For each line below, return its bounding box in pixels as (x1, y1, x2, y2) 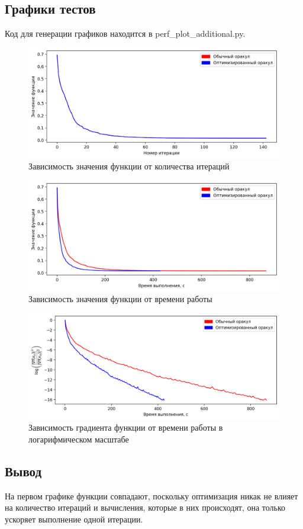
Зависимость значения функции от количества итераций (28, 160, 230, 172)
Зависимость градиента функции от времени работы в (28, 421, 223, 434)
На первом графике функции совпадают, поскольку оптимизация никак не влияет (5, 489, 298, 502)
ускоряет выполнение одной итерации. (5, 513, 143, 525)
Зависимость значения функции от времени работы (28, 293, 212, 305)
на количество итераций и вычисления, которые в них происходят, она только (5, 501, 286, 514)
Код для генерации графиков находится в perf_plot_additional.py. (5, 27, 246, 40)
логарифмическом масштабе (28, 433, 129, 445)
